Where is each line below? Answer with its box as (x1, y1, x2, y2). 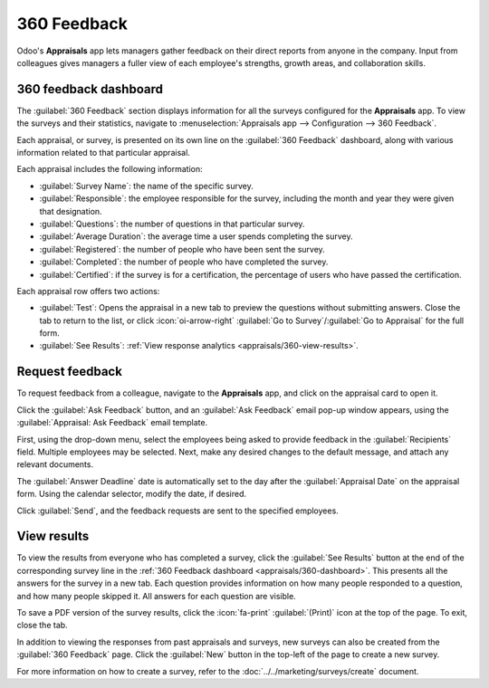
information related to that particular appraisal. (16, 148, 190, 158)
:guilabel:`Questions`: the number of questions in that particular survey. (39, 218, 305, 229)
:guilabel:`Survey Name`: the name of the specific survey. (39, 180, 254, 191)
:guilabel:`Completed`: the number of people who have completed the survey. (39, 256, 329, 267)
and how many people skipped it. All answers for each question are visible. (16, 590, 296, 601)
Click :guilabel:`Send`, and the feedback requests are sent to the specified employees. (16, 505, 339, 516)
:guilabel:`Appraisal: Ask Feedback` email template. (16, 417, 208, 428)
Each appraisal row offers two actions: (16, 285, 160, 296)
